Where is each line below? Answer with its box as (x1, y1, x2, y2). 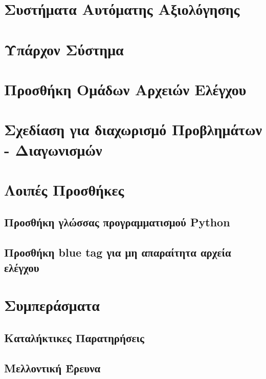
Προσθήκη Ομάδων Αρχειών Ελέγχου (4, 78, 247, 99)
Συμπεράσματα (4, 294, 100, 315)
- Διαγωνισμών (4, 139, 102, 160)
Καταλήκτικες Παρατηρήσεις (4, 329, 144, 345)
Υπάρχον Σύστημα (4, 38, 124, 59)
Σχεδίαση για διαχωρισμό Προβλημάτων (4, 119, 262, 140)
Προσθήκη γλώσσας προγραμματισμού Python (4, 214, 230, 230)
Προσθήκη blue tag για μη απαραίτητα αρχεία (4, 244, 231, 260)
